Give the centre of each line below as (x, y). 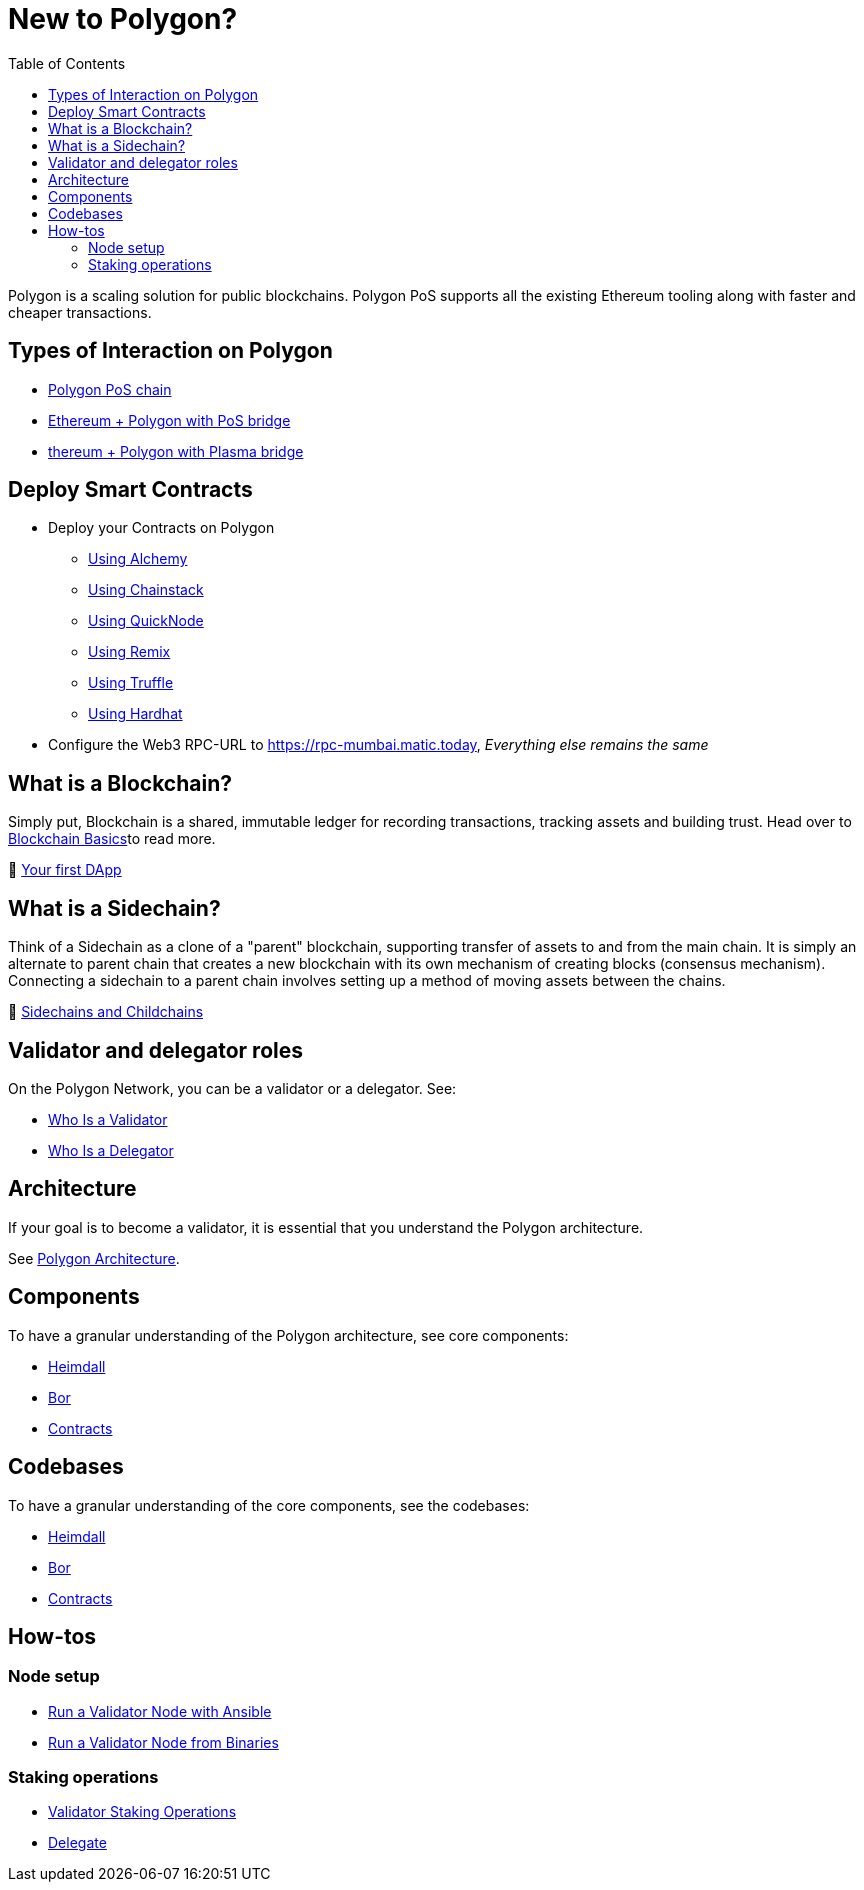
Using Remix (129, 652)
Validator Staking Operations (142, 1812)
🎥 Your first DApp (65, 870)
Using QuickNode (146, 621)
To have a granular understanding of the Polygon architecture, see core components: (288, 1335)
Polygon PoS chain (110, 389)
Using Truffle (131, 683)
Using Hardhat (135, 714)
